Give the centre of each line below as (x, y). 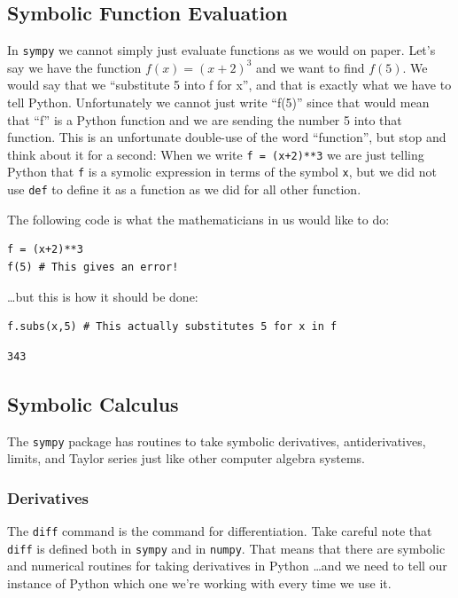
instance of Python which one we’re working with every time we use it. (199, 582)
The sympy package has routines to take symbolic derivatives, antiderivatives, (217, 441)
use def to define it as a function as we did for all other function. (184, 189)
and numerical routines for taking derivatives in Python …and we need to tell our (227, 566)
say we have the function (74, 67)
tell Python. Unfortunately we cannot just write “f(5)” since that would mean (218, 102)
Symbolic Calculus (93, 403)
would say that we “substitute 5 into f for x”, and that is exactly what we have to (229, 85)
